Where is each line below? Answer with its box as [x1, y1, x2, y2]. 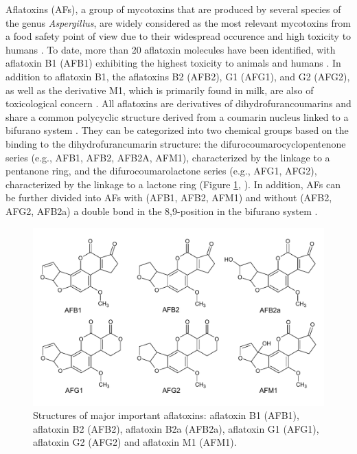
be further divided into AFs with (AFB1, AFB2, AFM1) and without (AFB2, [5, 190, 332, 205]
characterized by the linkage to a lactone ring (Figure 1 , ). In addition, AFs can [5, 177, 341, 191]
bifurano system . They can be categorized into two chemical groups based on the [5, 123, 349, 137]
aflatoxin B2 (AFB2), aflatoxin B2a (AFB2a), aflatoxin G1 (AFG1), [33, 421, 319, 435]
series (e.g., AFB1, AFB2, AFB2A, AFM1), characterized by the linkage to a [5, 150, 330, 164]
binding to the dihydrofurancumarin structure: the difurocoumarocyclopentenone [5, 136, 346, 150]
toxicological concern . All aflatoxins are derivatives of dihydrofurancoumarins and [5, 96, 352, 111]
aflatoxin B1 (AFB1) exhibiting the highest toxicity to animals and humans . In [5, 56, 341, 70]
